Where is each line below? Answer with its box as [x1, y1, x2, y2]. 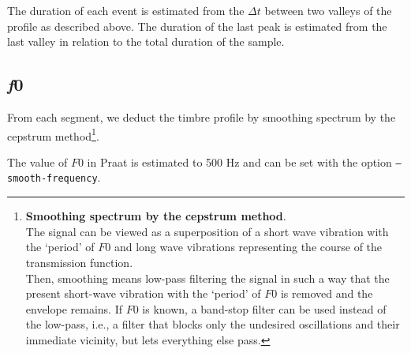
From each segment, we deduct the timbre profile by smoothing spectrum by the [7, 108, 396, 125]
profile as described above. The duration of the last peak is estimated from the [7, 17, 387, 34]
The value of [7, 153, 68, 170]
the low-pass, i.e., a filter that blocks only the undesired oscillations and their [25, 316, 400, 332]
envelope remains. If [25, 300, 123, 317]
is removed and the [280, 285, 373, 302]
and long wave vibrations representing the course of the [114, 238, 383, 255]
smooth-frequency [7, 173, 98, 185]
